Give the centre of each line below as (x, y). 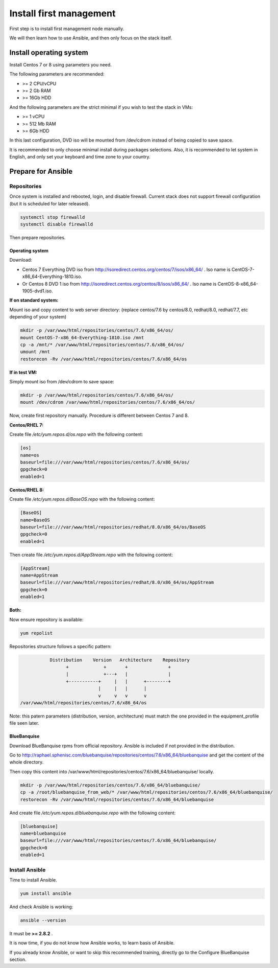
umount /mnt (35, 352)
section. (18, 959)
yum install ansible (46, 893)
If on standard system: (34, 300)
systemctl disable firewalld (57, 224)
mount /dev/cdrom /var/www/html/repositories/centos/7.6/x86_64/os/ (108, 402)
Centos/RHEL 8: (27, 490)
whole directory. (27, 762)
